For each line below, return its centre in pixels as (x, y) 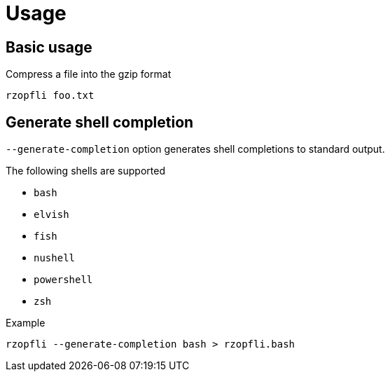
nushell (55, 258)
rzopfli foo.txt (50, 96)
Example (26, 323)
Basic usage (49, 47)
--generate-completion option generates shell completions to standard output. (195, 149)
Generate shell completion (100, 122)
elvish (51, 215)
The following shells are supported (85, 171)
